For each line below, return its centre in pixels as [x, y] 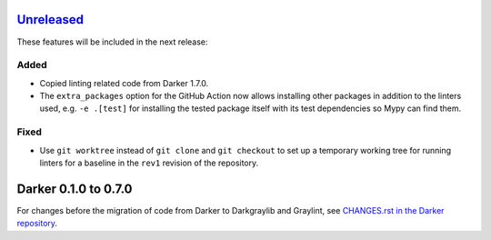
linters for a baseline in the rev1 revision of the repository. [149, 163]
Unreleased [50, 20]
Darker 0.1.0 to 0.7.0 [75, 189]
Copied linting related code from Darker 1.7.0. [124, 83]
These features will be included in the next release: [112, 42]
